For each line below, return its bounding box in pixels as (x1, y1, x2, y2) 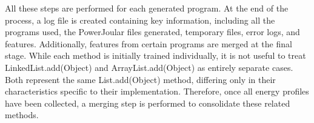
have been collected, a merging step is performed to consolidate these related (5, 96, 290, 109)
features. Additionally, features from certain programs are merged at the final (5, 37, 292, 50)
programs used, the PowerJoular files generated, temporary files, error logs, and (5, 25, 300, 38)
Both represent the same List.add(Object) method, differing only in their (5, 73, 276, 85)
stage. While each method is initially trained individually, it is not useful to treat (5, 49, 306, 62)
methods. (5, 108, 39, 121)
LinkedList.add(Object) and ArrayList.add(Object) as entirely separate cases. (5, 61, 293, 73)
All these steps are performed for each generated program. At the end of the (5, 2, 289, 14)
